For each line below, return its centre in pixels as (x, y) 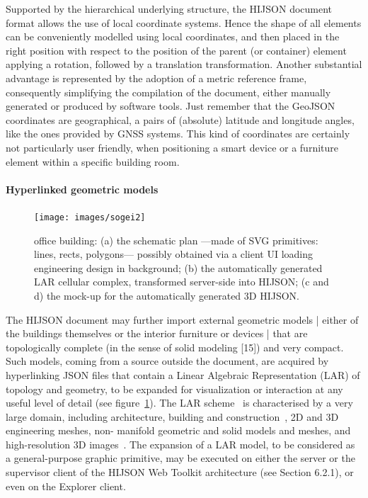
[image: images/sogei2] (90, 217)
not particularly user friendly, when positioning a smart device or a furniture (172, 147)
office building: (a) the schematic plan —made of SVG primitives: (176, 240)
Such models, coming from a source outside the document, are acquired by (167, 361)
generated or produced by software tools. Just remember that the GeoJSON (171, 106)
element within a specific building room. (93, 161)
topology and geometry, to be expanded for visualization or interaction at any (174, 389)
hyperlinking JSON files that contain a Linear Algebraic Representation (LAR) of (183, 374)
